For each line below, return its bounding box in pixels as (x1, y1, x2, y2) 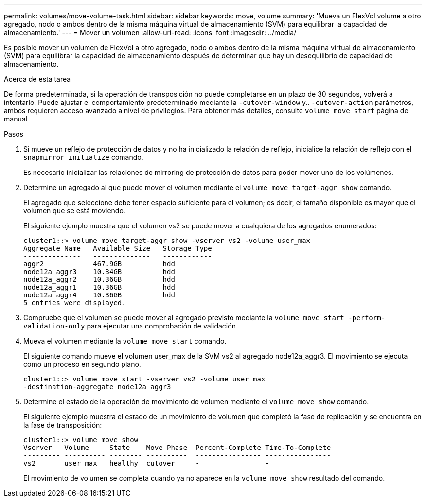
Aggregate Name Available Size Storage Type (23, 244, 212, 252)
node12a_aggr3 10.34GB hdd (23, 268, 175, 276)
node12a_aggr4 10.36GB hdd (23, 291, 175, 299)
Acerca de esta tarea (4, 75, 71, 83)
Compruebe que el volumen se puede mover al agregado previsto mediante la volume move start (23, 313, 344, 322)
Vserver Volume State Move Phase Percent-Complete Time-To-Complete (23, 444, 331, 451)
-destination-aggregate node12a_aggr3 (23, 383, 171, 391)
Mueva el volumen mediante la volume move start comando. (23, 337, 227, 345)
